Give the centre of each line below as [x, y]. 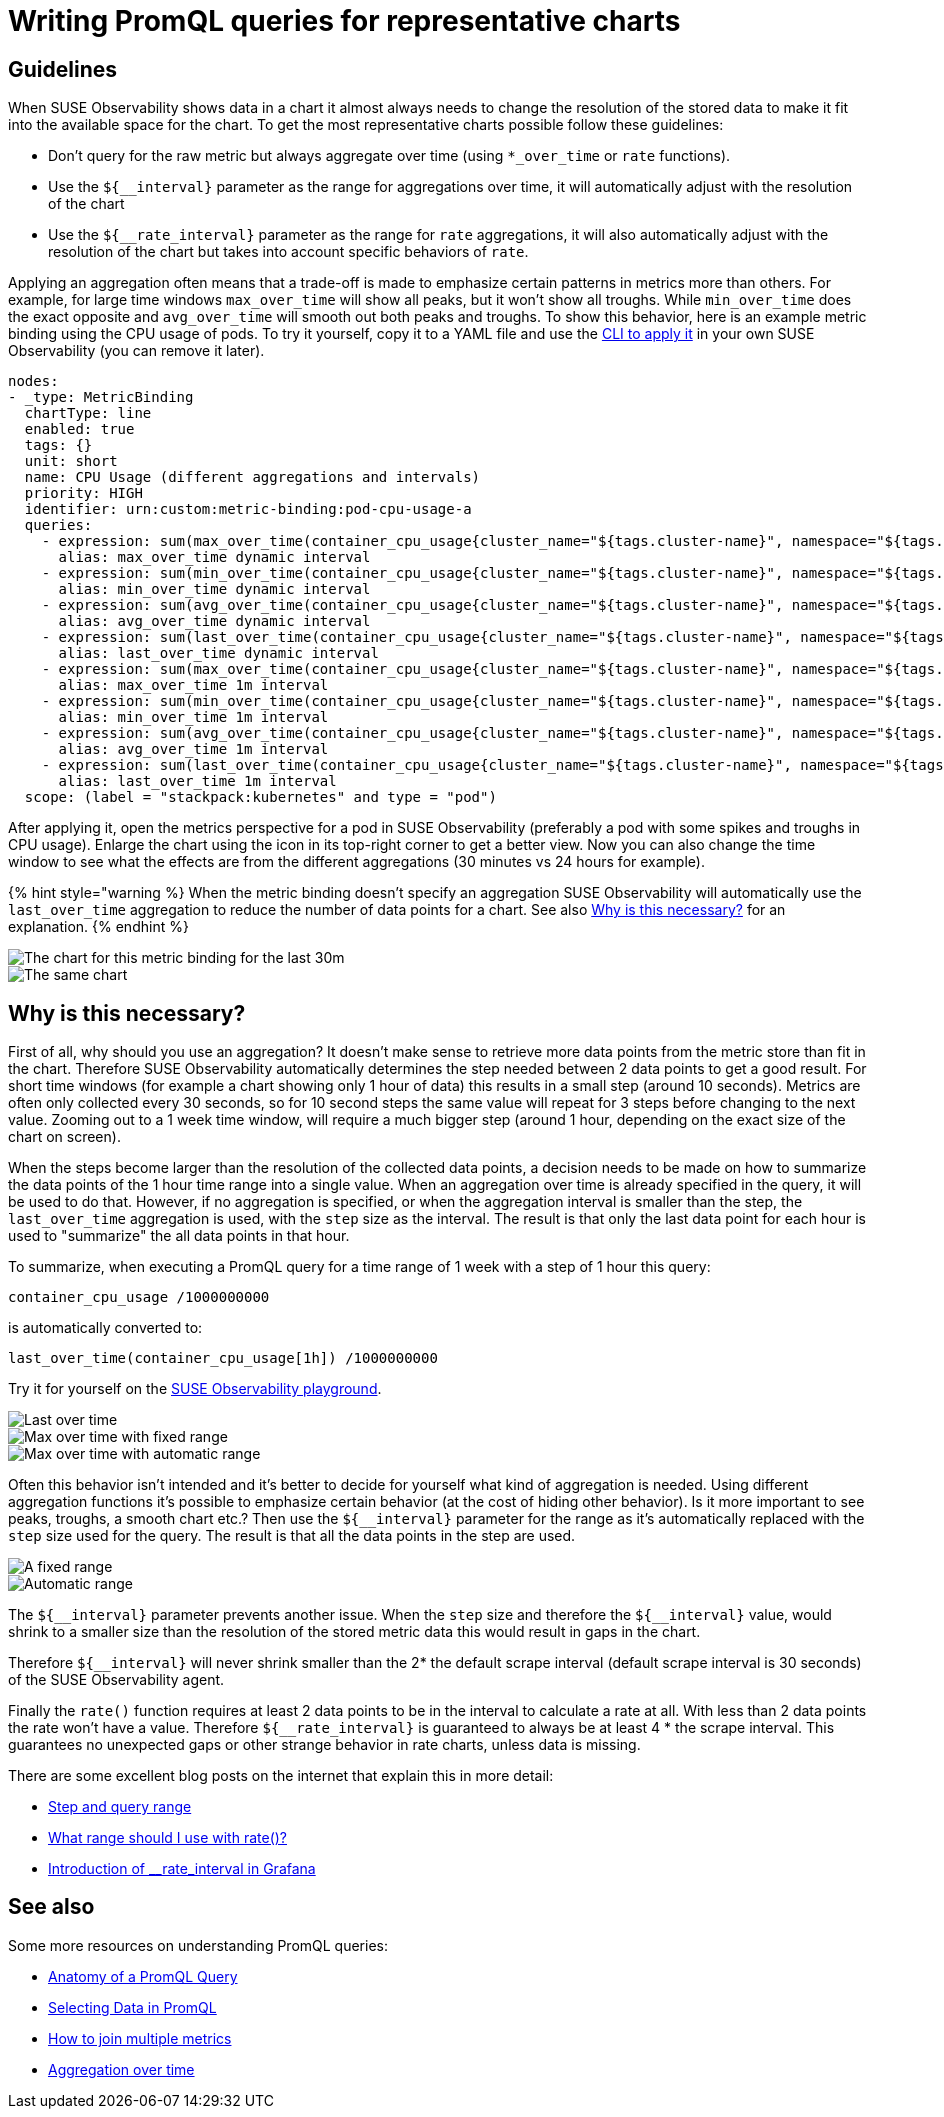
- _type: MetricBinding [101, 397]
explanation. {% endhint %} [98, 927]
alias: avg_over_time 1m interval [193, 749]
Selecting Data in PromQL [132, 2007]
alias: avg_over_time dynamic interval [214, 621]
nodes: [33, 381]
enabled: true [79, 429]
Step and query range [120, 1807]
